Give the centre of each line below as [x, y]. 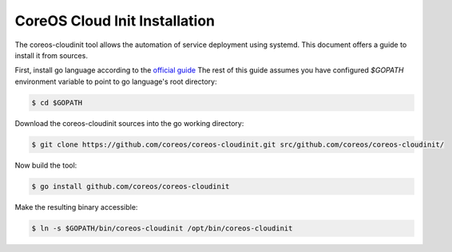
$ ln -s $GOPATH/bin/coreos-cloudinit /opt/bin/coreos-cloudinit [162, 228]
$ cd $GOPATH [57, 102]
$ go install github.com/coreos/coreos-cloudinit [131, 186]
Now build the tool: [46, 165]
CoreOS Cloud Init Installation [115, 21]
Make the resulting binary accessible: [76, 207]
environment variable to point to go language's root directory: [116, 81]
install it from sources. [51, 55]
